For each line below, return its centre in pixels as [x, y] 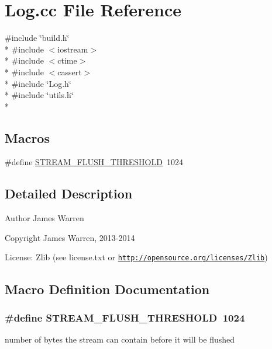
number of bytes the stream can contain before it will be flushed [120, 339]
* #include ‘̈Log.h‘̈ [38, 83]
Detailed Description [69, 193]
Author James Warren [44, 218]
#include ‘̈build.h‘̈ [37, 38]
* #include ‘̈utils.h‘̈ [39, 95]
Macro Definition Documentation [107, 289]
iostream [73, 49]
